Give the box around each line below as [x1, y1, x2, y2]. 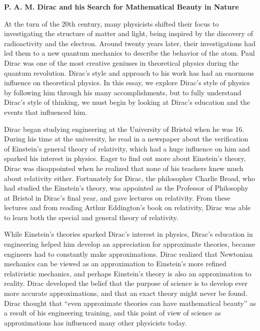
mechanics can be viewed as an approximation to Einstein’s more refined [4, 258, 226, 269]
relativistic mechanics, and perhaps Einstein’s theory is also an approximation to [4, 268, 251, 278]
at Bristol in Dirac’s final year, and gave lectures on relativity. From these [4, 192, 230, 203]
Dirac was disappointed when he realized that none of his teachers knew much [4, 162, 243, 173]
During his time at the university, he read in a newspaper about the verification [4, 133, 248, 144]
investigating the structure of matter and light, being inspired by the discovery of [4, 28, 253, 39]
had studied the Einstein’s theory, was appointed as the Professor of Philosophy [4, 183, 248, 193]
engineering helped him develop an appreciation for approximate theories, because [4, 239, 255, 249]
